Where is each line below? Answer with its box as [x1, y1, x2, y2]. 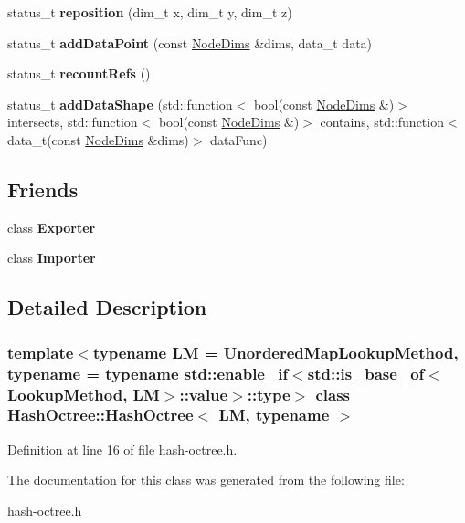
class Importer [7, 248, 96, 267]
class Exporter [7, 217, 96, 236]
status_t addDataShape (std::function [7, 94, 233, 113]
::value [179, 382, 228, 405]
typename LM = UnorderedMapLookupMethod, [92, 340, 459, 363]
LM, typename [218, 403, 330, 426]
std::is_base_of [307, 361, 425, 384]
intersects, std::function [7, 112, 138, 131]
